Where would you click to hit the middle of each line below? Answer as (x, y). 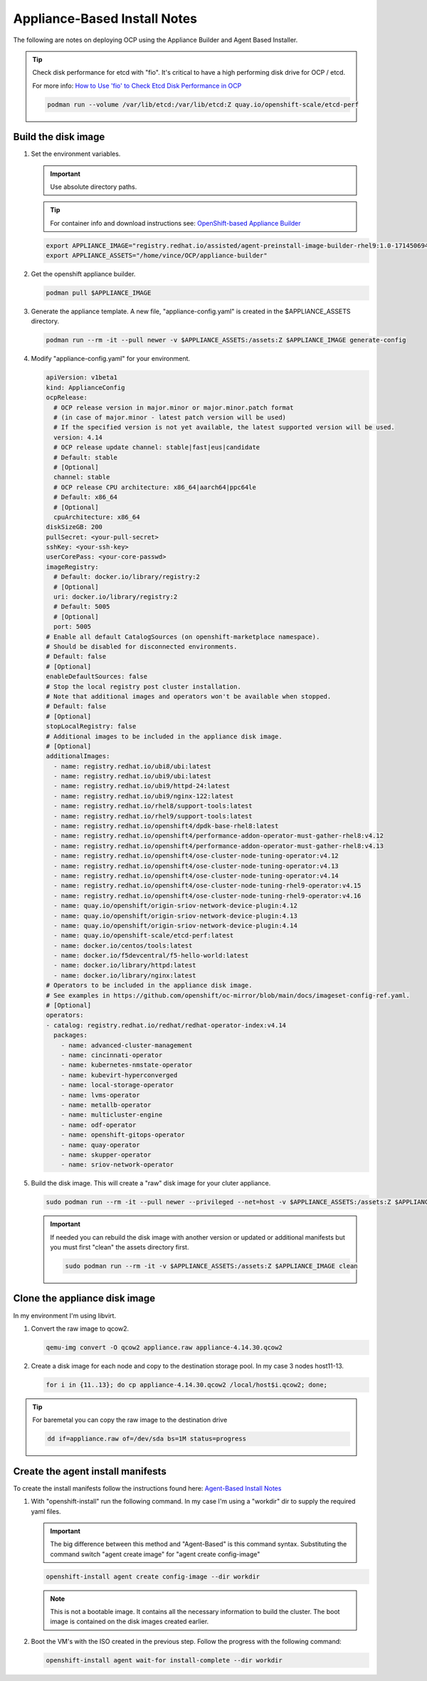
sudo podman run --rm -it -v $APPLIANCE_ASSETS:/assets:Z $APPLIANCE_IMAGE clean (212, 1266)
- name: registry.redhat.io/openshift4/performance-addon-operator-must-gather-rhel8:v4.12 (219, 836)
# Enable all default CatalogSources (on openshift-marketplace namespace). (183, 637)
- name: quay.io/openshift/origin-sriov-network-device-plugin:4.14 (176, 925)
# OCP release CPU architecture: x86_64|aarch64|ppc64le (155, 487)
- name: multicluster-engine (112, 1115)
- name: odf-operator (99, 1125)
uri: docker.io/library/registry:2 (116, 597)
